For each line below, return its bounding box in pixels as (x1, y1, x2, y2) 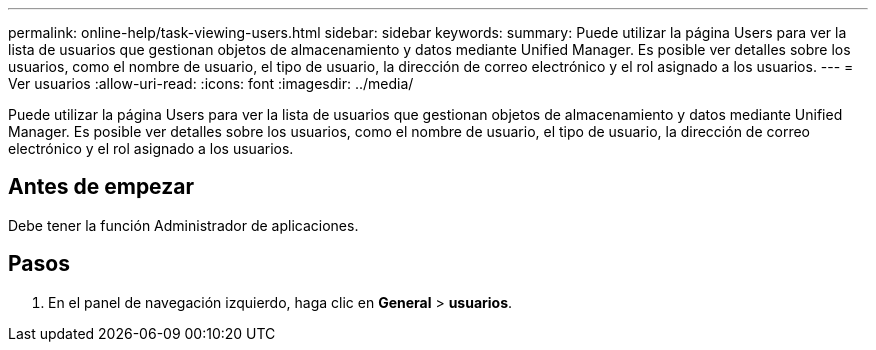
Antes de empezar (8, 174, 194, 200)
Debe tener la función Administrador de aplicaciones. (8, 216, 359, 234)
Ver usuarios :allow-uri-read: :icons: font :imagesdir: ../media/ (8, 75, 414, 92)
